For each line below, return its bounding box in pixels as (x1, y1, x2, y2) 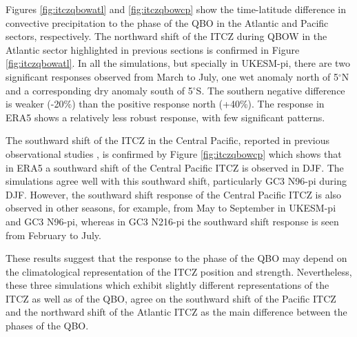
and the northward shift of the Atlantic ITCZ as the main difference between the (6, 305, 347, 319)
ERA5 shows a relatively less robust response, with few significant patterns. (6, 110, 325, 124)
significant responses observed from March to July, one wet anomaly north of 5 (6, 69, 338, 83)
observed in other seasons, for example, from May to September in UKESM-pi (6, 201, 336, 215)
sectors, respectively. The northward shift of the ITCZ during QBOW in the (6, 29, 327, 43)
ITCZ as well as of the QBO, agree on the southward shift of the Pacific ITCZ (6, 291, 336, 305)
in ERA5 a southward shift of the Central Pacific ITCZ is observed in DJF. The (6, 160, 344, 174)
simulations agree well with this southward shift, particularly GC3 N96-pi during (6, 174, 347, 188)
